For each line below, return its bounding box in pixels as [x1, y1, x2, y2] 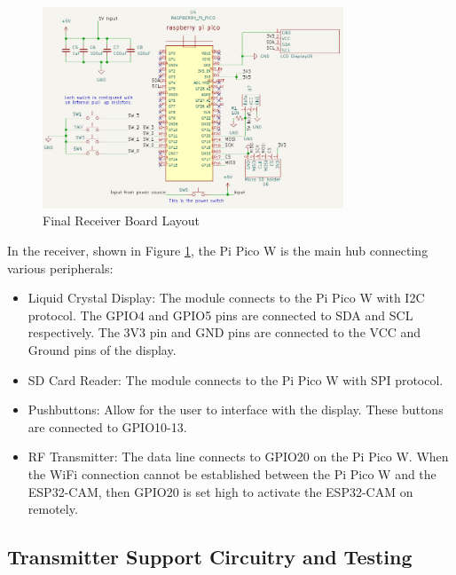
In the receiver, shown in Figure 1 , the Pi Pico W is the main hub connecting [7, 241, 428, 259]
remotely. [28, 500, 78, 518]
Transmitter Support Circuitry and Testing [7, 543, 413, 571]
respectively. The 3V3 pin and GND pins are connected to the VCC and [28, 323, 421, 342]
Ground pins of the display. [28, 340, 177, 358]
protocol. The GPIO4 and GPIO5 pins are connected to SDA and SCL [28, 305, 413, 324]
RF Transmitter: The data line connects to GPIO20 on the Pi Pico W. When [28, 447, 449, 466]
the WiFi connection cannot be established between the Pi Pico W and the [28, 464, 436, 483]
